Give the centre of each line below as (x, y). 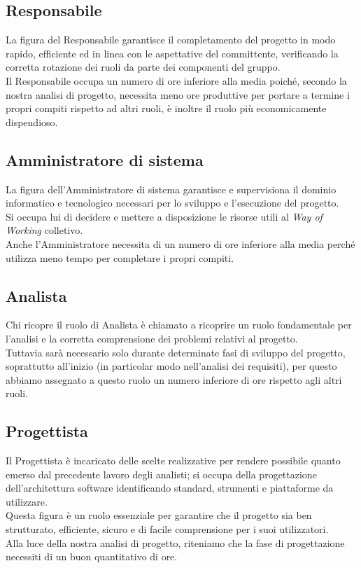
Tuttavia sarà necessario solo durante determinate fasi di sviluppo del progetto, (176, 352)
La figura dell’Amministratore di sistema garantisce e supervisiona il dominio (171, 189)
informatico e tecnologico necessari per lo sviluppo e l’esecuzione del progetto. (172, 203)
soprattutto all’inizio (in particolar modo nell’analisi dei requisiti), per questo (171, 366)
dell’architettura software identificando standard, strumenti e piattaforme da (170, 488)
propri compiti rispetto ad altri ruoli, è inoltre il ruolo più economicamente (166, 108)
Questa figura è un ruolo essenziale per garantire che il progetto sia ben (159, 515)
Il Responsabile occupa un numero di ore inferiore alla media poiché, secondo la (176, 80)
